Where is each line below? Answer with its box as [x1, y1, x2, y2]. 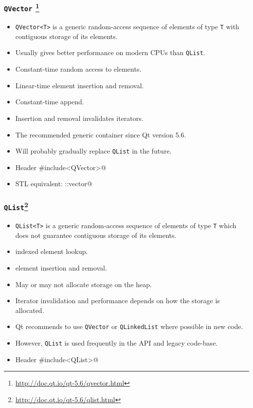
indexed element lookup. [15, 246, 88, 256]
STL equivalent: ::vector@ [15, 178, 92, 189]
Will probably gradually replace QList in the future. [15, 146, 172, 156]
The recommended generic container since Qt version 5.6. [15, 129, 186, 139]
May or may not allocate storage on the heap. [15, 279, 152, 289]
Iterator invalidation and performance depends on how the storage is [15, 295, 220, 306]
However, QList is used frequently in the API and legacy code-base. [15, 338, 218, 348]
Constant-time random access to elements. [15, 64, 142, 74]
